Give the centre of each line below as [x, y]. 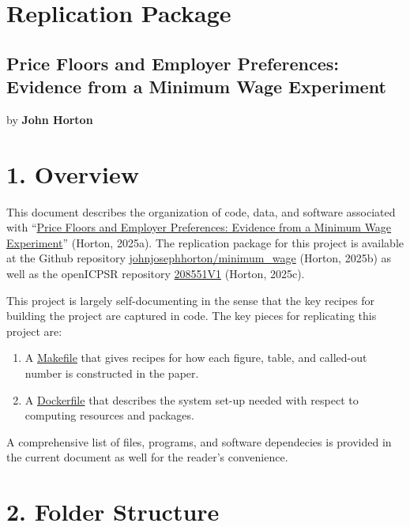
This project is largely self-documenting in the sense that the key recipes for [191, 300]
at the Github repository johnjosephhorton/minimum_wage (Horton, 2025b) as [199, 258]
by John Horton [50, 119]
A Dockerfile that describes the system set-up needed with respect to [192, 399]
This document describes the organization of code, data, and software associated [201, 211]
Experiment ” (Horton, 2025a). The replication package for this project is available [205, 242]
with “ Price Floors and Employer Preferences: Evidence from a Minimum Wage [199, 227]
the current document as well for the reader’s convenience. [147, 457]
